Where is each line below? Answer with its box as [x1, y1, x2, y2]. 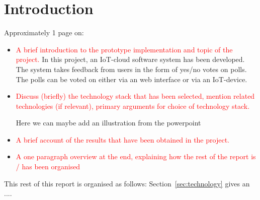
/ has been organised [16, 161, 80, 172]
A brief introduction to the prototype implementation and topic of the [16, 44, 233, 54]
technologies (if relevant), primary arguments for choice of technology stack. [16, 100, 250, 111]
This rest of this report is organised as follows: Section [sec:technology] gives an [4, 178, 250, 188]
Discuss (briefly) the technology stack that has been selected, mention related [16, 91, 255, 101]
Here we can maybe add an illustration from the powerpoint [16, 117, 201, 128]
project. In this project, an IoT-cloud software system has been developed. [16, 54, 245, 64]
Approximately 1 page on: [4, 27, 84, 38]
